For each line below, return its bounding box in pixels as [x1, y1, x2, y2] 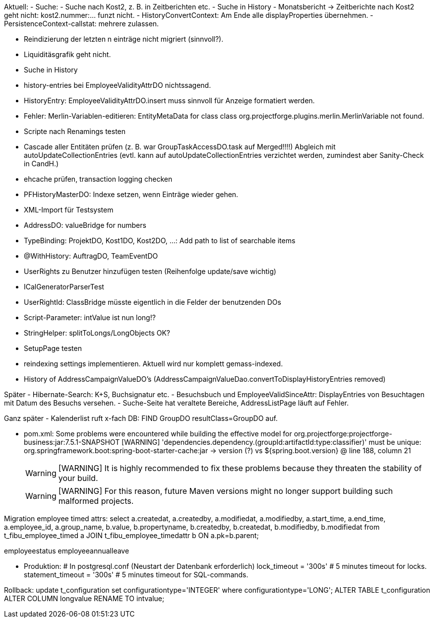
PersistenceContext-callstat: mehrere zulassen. [4, 19, 159, 28]
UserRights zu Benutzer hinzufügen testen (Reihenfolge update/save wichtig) [24, 267, 276, 276]
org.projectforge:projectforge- [294, 429, 392, 438]
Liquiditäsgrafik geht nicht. [24, 50, 111, 59]
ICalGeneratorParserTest [24, 282, 104, 291]
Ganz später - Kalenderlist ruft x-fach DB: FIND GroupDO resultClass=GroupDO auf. [4, 414, 278, 422]
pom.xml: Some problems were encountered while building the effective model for [24, 429, 292, 438]
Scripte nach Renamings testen [24, 127, 126, 136]
